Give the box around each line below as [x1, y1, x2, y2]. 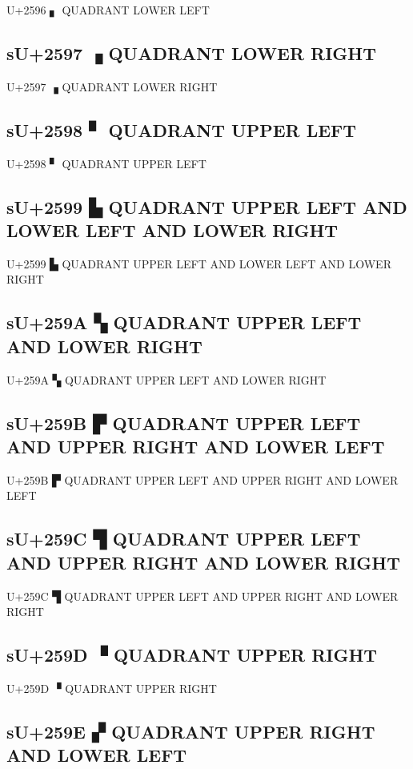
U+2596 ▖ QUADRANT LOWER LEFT [6, 2, 210, 18]
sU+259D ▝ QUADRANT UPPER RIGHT [6, 642, 378, 667]
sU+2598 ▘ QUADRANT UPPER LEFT [6, 117, 357, 142]
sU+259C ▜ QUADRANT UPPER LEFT [6, 526, 361, 551]
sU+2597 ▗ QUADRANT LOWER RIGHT [6, 40, 377, 65]
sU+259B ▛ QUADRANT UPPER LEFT [6, 410, 361, 435]
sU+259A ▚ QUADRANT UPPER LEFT [6, 310, 362, 335]
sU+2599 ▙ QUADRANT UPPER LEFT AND [6, 194, 407, 219]
